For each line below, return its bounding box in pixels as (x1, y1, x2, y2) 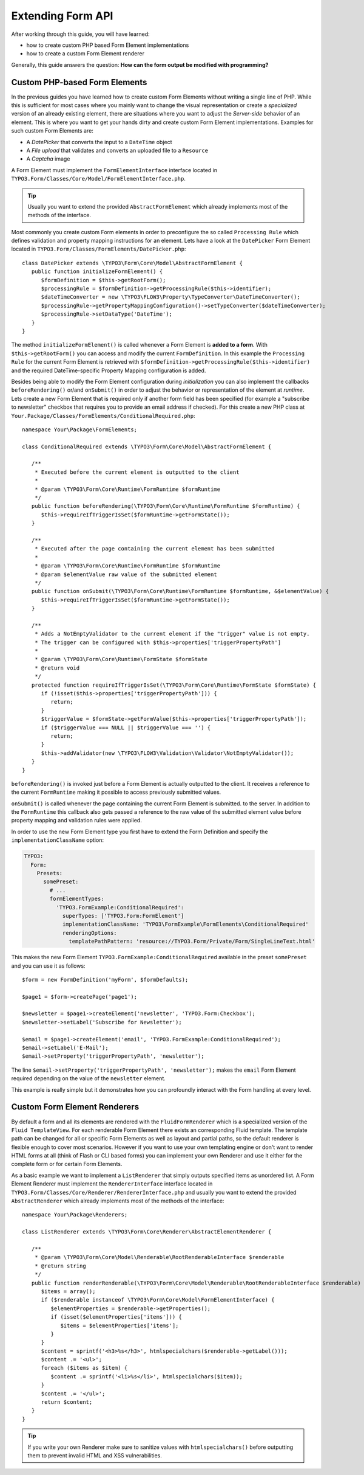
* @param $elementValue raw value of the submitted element (34, 571, 218, 578)
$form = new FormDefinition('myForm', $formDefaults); (22, 976, 189, 983)
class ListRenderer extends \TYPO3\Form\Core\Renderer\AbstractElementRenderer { (22, 1229, 272, 1235)
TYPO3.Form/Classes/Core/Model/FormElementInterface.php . (11, 175, 186, 182)
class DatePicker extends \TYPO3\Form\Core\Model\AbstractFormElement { (22, 259, 243, 266)
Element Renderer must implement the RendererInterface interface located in (11, 1180, 213, 1187)
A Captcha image (26, 155, 70, 162)
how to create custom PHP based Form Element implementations (26, 41, 189, 49)
